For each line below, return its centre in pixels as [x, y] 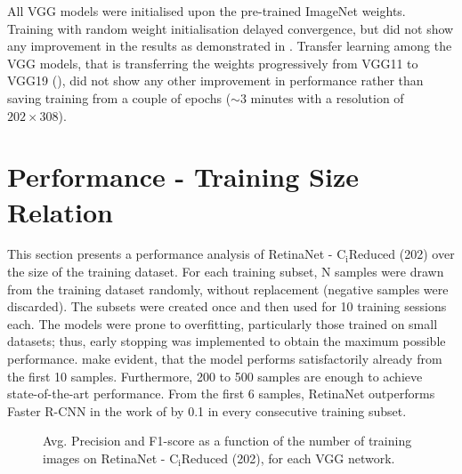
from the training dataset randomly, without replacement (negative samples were [228, 289]
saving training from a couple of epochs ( [119, 97]
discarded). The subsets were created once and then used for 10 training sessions [227, 306]
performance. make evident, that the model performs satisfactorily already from [225, 359]
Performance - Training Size [183, 177]
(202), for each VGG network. [313, 458]
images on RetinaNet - [104, 458]
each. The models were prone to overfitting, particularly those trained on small [223, 323]
